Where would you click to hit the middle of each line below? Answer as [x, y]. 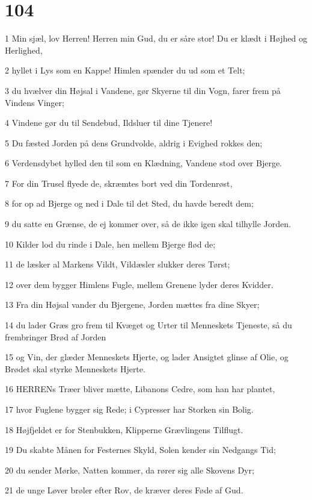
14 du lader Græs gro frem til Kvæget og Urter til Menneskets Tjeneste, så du [148, 325]
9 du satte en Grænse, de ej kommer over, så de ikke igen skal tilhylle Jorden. [148, 224]
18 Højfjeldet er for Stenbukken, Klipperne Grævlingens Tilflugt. [124, 429]
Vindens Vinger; [35, 102]
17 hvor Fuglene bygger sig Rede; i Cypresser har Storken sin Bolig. [129, 409]
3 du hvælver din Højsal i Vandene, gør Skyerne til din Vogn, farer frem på [143, 90]
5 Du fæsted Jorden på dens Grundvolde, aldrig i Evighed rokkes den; [134, 142]
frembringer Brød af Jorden [56, 336]
